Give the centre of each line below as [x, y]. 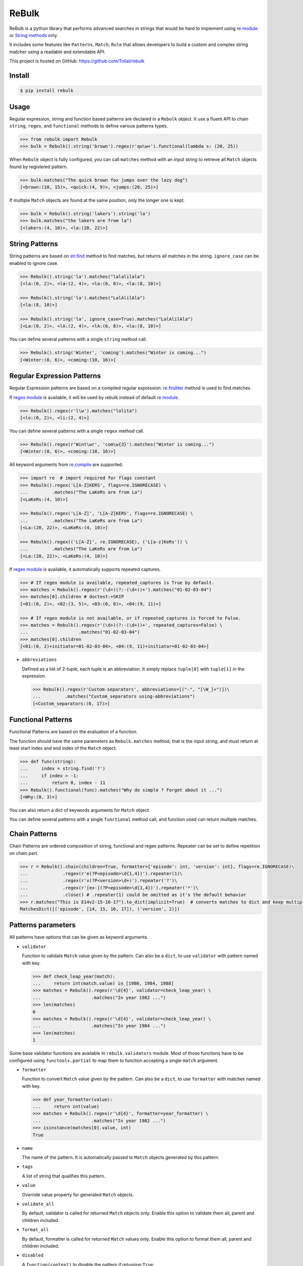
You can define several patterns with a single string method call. [78, 339]
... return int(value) [66, 1107]
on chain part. [24, 853]
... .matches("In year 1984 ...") [99, 1026]
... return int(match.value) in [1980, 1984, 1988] [103, 983]
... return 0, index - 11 [63, 783]
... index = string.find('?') [63, 769]
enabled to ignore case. [34, 263]
